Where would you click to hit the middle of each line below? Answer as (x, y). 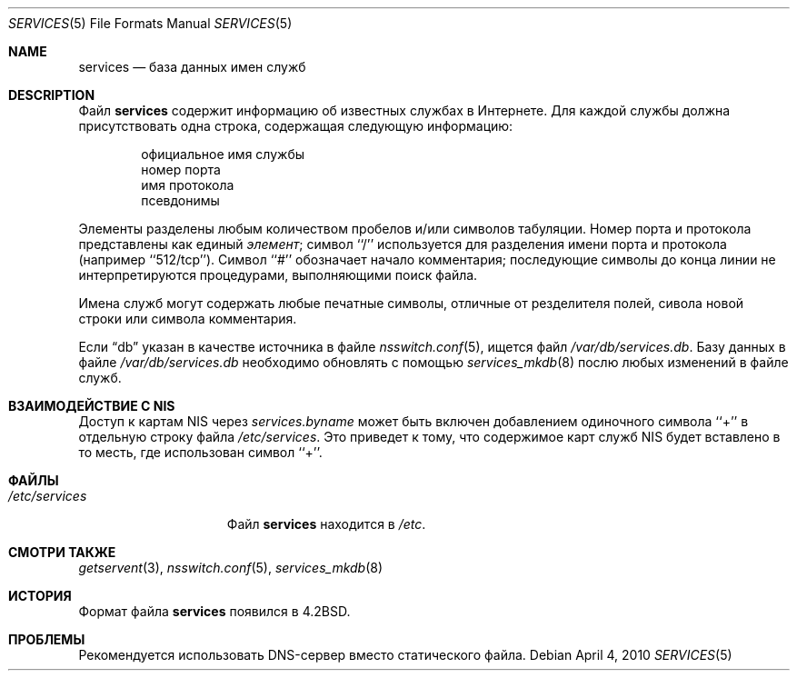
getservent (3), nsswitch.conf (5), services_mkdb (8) (231, 568)
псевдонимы (180, 200)
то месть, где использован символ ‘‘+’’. (200, 452)
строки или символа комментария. (188, 319)
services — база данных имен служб (192, 67)
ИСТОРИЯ (40, 596)
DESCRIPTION (52, 95)
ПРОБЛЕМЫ (47, 639)
